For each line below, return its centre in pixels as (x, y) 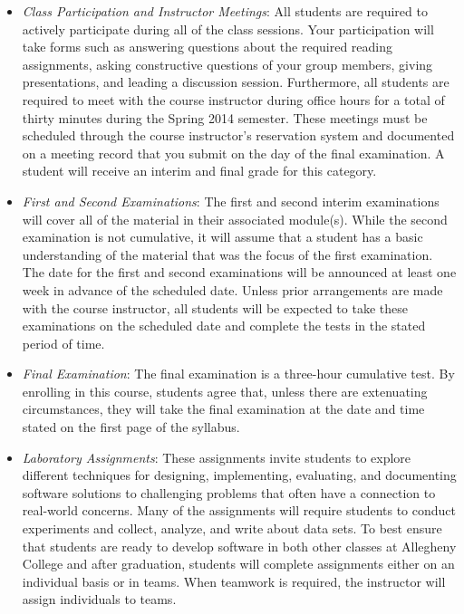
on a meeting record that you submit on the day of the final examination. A (233, 153)
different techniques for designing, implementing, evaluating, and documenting (239, 475)
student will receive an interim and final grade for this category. (199, 171)
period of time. (63, 343)
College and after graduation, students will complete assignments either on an (238, 564)
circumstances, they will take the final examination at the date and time (223, 409)
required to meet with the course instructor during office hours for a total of (233, 99)
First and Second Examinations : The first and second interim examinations (231, 201)
